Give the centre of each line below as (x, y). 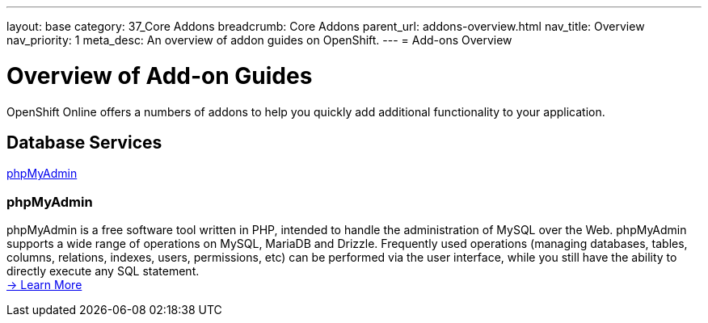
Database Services (84, 142)
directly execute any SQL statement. (103, 271)
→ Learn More (44, 285)
